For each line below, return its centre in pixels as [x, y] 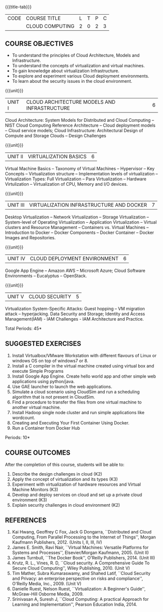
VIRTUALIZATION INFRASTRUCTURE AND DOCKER [88, 205]
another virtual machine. [36, 407]
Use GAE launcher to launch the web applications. [62, 386]
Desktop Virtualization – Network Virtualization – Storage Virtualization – [77, 217]
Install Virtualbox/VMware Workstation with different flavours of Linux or [84, 355]
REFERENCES [26, 520]
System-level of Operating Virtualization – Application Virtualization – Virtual [81, 222]
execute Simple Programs [38, 371]
